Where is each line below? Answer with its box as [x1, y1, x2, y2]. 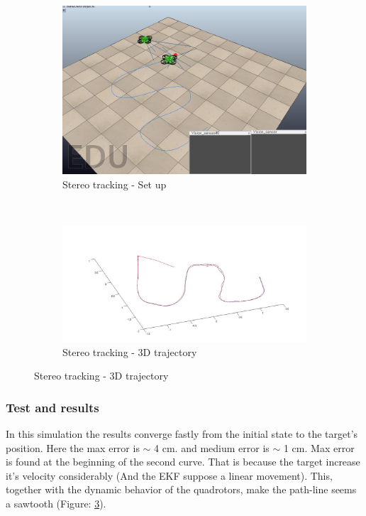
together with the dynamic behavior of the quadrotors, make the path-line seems [6, 482, 357, 497]
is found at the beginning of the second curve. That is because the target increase [6, 454, 360, 469]
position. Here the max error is [6, 440, 140, 455]
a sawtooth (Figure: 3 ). [6, 495, 106, 510]
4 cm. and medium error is [154, 440, 270, 455]
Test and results [6, 398, 99, 416]
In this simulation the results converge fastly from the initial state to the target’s [6, 426, 358, 441]
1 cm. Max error [283, 440, 355, 455]
